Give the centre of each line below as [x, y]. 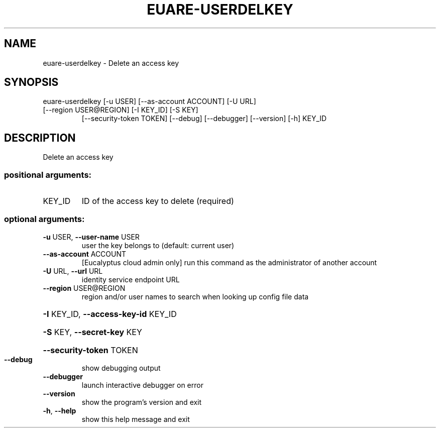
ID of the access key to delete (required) [158, 201]
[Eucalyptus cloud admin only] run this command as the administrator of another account [229, 262]
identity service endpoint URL [131, 279]
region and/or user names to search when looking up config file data [195, 296]
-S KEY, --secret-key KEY [92, 332]
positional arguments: [48, 175]
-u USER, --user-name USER [91, 237]
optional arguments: [44, 219]
